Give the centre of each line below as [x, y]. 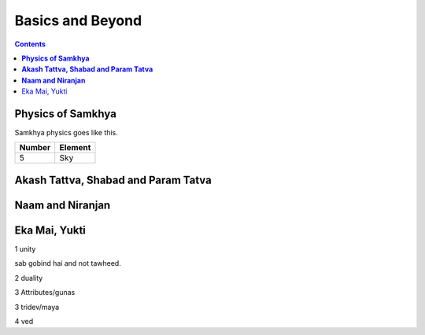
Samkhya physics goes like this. [66, 133]
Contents [30, 44]
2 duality [29, 278]
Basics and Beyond [78, 20]
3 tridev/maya [37, 307]
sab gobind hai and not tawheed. [68, 263]
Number [35, 148]
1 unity [25, 248]
